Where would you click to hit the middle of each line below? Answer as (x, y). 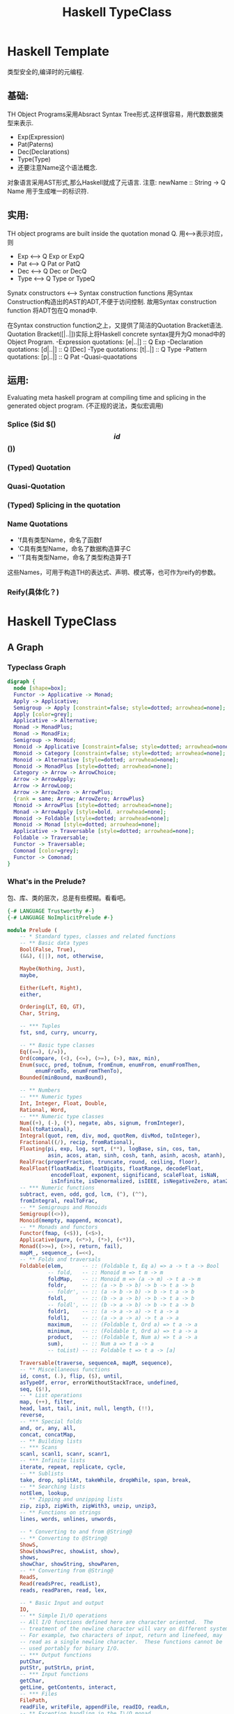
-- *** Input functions (54, 1674)
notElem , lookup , (45, 1493)
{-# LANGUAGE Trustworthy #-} (51, 911)
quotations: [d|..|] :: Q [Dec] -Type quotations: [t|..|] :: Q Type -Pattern (107, 349)
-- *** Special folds (51, 1421)
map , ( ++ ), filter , (48, 1402)
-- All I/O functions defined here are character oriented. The (117, 1622)
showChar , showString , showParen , (70, 1564)
